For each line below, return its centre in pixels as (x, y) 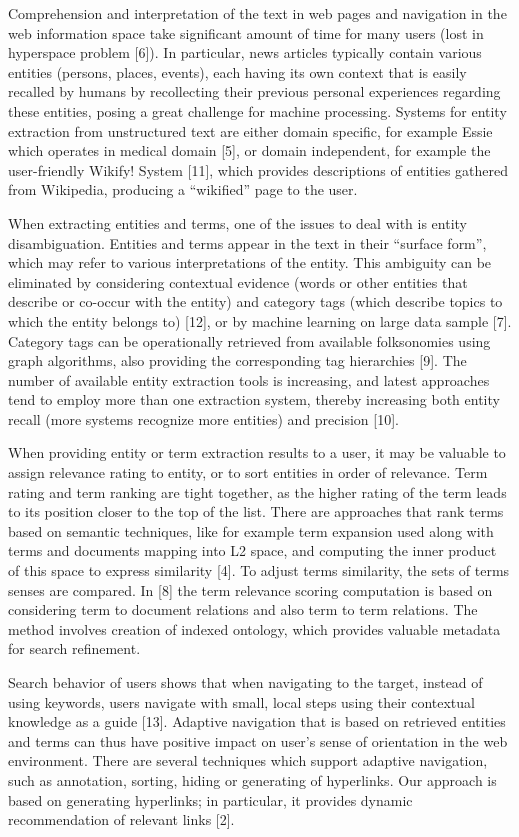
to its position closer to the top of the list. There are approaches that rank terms (256, 511)
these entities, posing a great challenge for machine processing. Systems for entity (257, 110)
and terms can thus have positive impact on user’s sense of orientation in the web (258, 740)
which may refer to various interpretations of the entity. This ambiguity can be (250, 262)
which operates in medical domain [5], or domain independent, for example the (249, 150)
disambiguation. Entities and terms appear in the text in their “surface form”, (247, 242)
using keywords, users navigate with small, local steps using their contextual (241, 701)
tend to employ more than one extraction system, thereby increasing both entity (254, 399)
